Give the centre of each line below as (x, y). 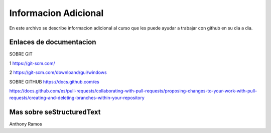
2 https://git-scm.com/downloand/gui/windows (58, 72)
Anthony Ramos (26, 124)
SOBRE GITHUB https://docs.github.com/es (54, 81)
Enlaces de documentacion (53, 42)
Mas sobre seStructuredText (55, 112)
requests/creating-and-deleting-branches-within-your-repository (77, 98)
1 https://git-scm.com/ (32, 63)
